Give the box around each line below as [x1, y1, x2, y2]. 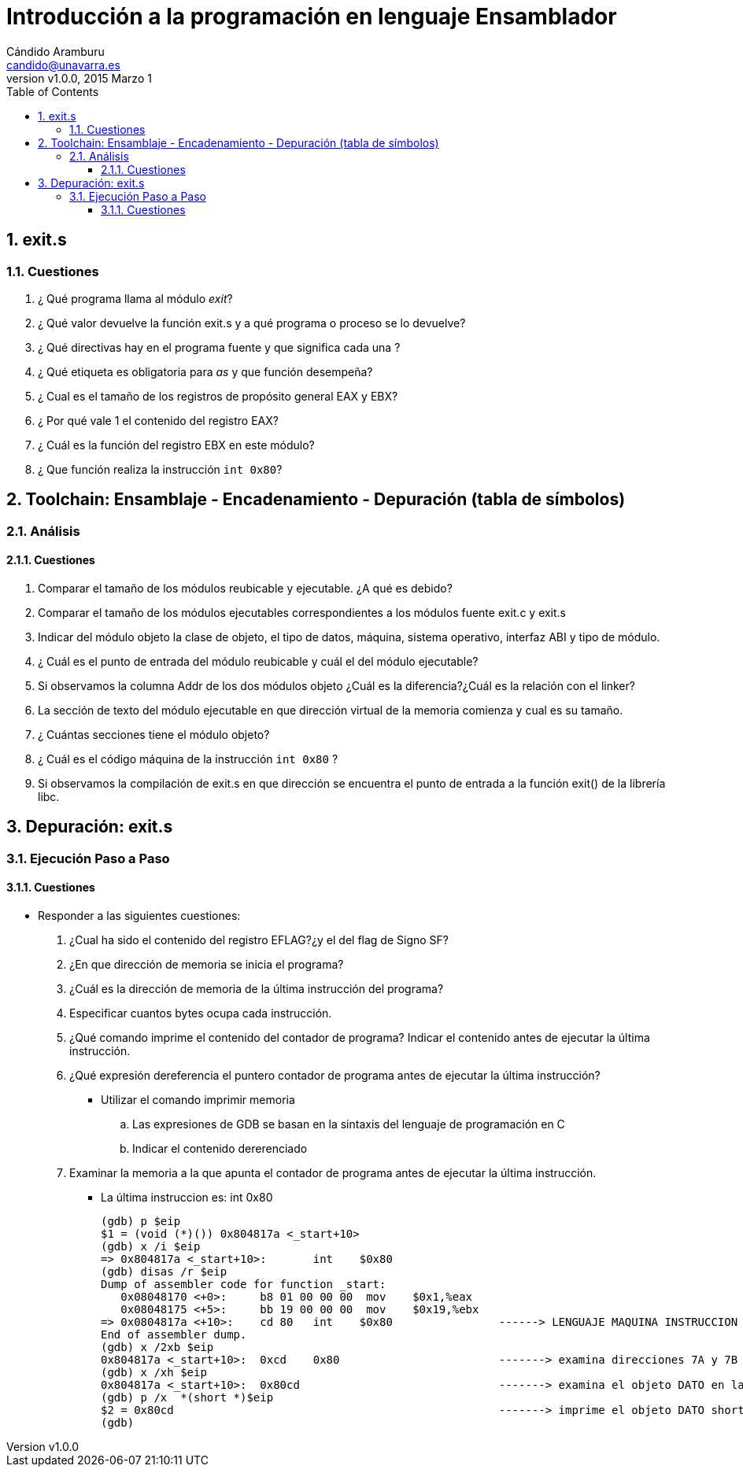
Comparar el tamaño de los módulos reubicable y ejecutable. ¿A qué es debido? [38, 581, 453, 596]
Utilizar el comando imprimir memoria [101, 1093, 295, 1107]
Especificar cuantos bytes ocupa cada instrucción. [69, 1006, 332, 1021]
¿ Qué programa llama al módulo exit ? [38, 291, 233, 305]
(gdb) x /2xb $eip [101, 1341, 214, 1354]
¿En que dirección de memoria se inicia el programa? [69, 958, 344, 972]
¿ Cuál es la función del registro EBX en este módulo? [38, 437, 315, 452]
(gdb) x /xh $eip [101, 1366, 207, 1379]
